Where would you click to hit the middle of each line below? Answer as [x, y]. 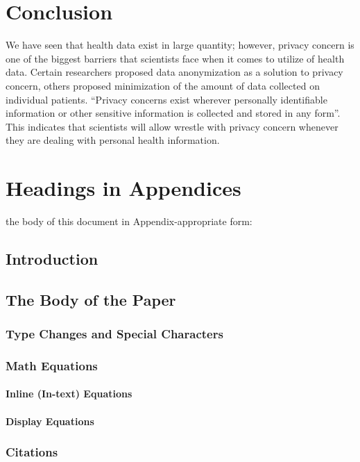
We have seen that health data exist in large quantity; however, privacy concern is [180, 45]
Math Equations [52, 365]
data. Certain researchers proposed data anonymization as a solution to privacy [174, 72]
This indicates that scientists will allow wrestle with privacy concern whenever [172, 126]
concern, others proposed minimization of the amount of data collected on [163, 85]
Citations [32, 452]
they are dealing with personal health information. [113, 140]
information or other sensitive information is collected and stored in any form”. [173, 113]
